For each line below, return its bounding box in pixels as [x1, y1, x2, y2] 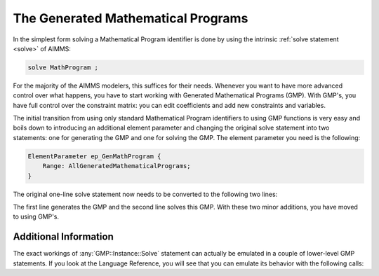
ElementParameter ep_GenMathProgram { [27, 152, 161, 160]
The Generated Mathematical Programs [13, 11, 248, 26]
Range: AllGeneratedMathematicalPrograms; [42, 162, 191, 170]
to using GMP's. [13, 212, 60, 221]
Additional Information [13, 231, 114, 243]
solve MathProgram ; [27, 63, 98, 71]
